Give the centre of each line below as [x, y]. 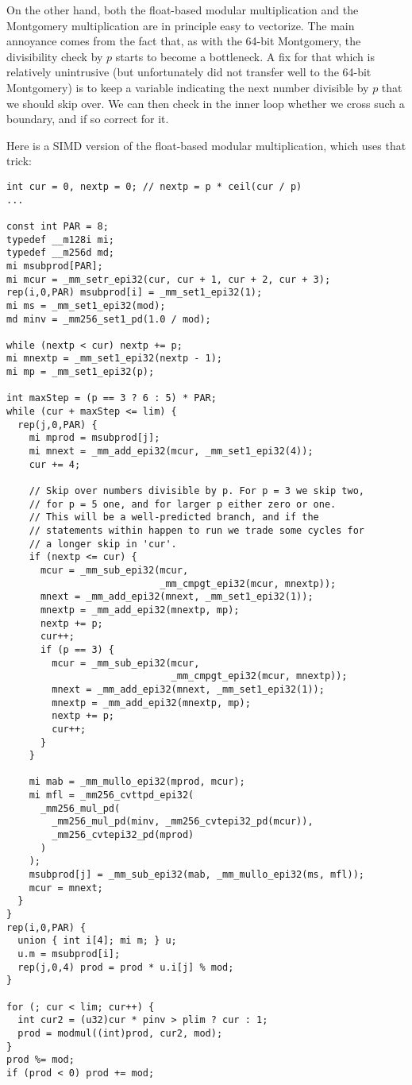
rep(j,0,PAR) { [58, 425]
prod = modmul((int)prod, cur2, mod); [120, 1033]
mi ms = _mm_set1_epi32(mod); [86, 305]
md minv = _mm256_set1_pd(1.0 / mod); [109, 319]
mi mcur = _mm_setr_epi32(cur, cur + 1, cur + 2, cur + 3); [169, 279]
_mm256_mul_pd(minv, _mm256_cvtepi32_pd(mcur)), [183, 822]
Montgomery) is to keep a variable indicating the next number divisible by [188, 87]
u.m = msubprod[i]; [69, 954]
